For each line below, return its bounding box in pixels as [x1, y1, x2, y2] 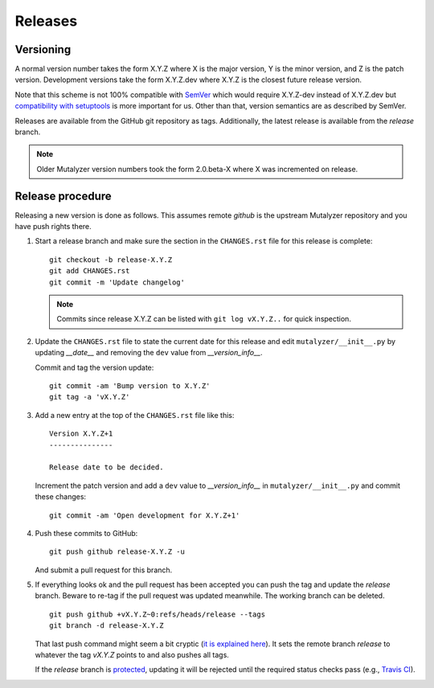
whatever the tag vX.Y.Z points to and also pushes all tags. [35, 650, 229, 660]
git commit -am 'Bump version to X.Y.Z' [49, 382, 211, 390]
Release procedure [14, 189, 112, 203]
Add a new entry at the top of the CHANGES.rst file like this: [35, 410, 235, 420]
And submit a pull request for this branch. [35, 565, 173, 575]
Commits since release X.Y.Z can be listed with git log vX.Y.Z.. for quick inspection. [56, 314, 351, 324]
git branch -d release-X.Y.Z [49, 621, 164, 630]
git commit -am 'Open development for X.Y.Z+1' [49, 510, 240, 520]
